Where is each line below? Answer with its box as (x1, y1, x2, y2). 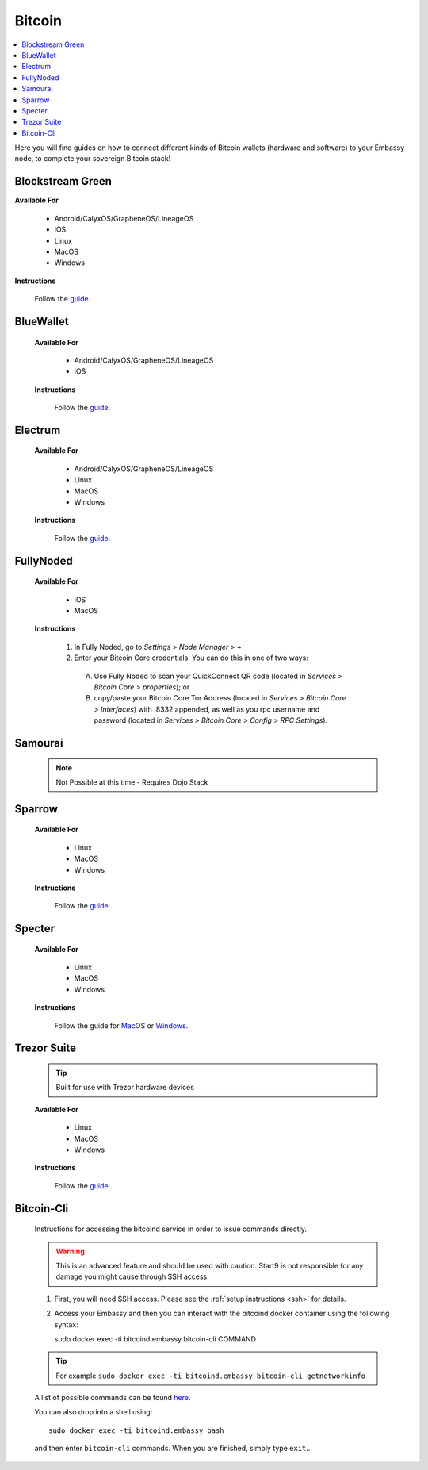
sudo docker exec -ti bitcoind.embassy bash (48, 1426, 225, 1435)
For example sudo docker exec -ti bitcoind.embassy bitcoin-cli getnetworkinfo (55, 1371, 366, 1380)
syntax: (54, 1319, 78, 1329)
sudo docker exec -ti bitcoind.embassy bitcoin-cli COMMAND (54, 1334, 257, 1344)
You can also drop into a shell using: (34, 1407, 153, 1417)
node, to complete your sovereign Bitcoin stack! (14, 154, 171, 163)
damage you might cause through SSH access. (55, 1272, 209, 1281)
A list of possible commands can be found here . (34, 1393, 191, 1403)
